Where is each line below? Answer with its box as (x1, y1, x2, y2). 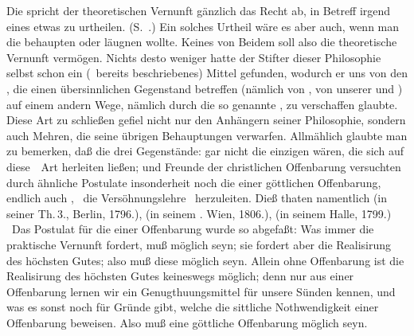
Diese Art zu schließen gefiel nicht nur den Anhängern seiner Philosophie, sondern (6, 111, 406, 128)
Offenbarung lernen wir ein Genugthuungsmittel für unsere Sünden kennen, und (6, 283, 396, 299)
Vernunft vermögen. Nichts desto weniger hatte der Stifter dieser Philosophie (6, 49, 381, 65)
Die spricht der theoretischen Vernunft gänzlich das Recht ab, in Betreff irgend (6, 2, 391, 18)
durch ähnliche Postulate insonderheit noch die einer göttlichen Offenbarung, (6, 174, 381, 190)
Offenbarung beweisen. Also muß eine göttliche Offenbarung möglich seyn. (6, 314, 368, 330)
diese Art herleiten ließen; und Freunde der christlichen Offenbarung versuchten (6, 158, 401, 174)
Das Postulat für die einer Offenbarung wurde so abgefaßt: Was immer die (11, 221, 374, 237)
